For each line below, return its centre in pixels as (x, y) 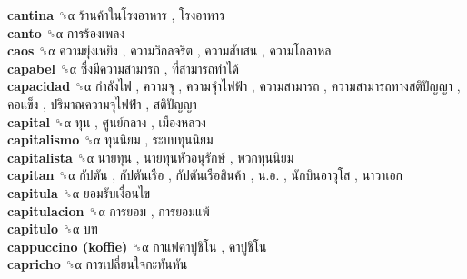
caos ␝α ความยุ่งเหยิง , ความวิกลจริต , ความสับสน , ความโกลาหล (169, 50)
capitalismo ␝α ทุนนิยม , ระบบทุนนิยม (110, 139)
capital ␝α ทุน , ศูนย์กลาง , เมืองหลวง (107, 121)
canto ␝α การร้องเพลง (66, 32)
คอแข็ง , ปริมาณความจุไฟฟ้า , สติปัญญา (102, 103)
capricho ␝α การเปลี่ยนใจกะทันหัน (98, 264)
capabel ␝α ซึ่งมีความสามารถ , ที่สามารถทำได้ (123, 68)
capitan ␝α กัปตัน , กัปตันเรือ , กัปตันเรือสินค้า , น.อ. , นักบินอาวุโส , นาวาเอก (205, 175)
